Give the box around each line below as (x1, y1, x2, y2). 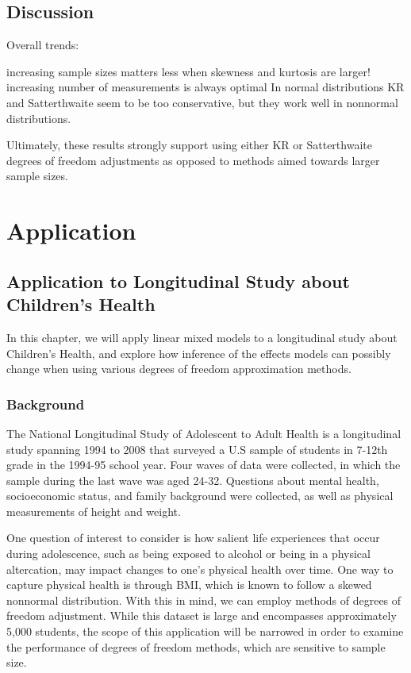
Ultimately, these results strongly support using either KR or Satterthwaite (6, 137, 372, 153)
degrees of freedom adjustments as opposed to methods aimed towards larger (6, 152, 380, 168)
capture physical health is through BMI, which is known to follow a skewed (6, 576, 372, 593)
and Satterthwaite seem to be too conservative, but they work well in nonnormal (6, 94, 398, 110)
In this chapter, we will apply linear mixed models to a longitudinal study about (6, 329, 398, 345)
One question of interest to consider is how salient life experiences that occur (6, 529, 380, 546)
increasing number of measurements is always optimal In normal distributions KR (6, 79, 405, 95)
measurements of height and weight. (6, 502, 181, 519)
